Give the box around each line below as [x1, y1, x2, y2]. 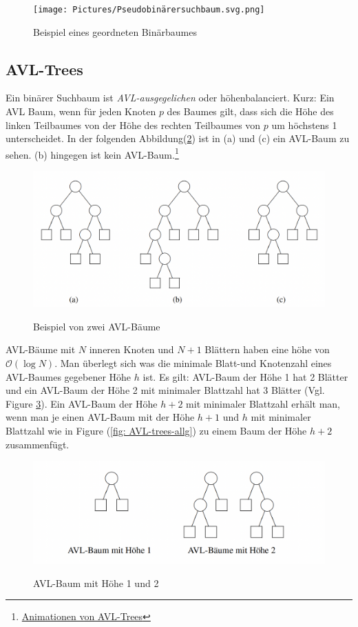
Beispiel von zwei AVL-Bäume [33, 319, 160, 333]
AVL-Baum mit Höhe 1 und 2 [33, 575, 159, 590]
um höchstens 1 [271, 117, 337, 132]
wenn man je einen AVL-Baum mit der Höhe [6, 410, 195, 424]
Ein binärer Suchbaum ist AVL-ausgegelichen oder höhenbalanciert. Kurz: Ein [6, 90, 335, 105]
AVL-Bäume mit [6, 342, 76, 357]
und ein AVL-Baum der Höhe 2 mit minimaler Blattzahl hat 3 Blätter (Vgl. [6, 383, 325, 397]
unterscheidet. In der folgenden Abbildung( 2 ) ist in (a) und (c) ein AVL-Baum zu [6, 131, 350, 146]
